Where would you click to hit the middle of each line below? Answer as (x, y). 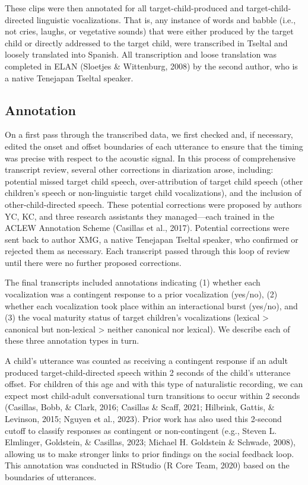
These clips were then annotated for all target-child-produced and (124, 8)
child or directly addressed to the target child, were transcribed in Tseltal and (146, 42)
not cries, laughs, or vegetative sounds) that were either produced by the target (149, 31)
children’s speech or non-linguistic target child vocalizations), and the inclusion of (153, 193)
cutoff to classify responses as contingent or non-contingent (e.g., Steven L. (141, 430)
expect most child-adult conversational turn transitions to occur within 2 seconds (153, 395)
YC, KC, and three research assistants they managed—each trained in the (139, 216)
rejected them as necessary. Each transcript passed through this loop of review (147, 251)
